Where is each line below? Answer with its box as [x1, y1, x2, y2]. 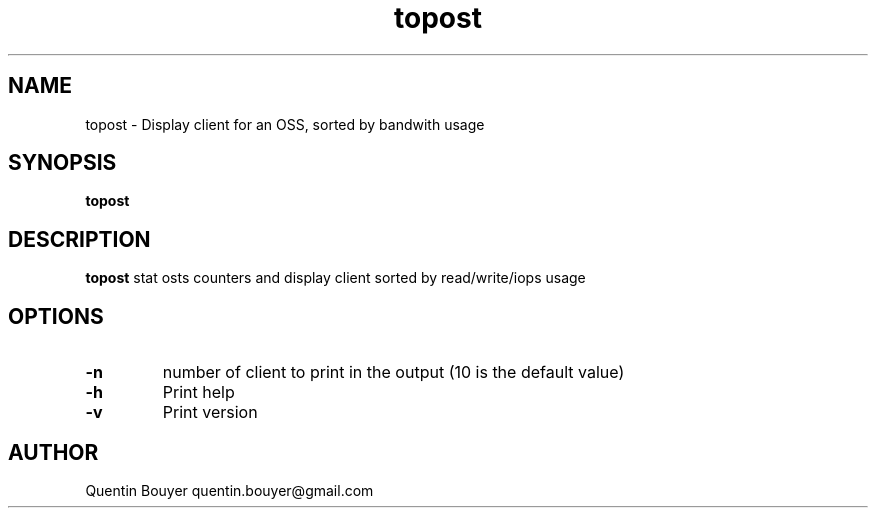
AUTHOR [8, 439, 99, 465]
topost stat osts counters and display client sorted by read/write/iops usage [85, 269, 586, 287]
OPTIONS [8, 303, 104, 329]
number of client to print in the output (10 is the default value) [162, 362, 625, 383]
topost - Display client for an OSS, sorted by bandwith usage [85, 115, 485, 133]
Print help [162, 382, 235, 403]
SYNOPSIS [8, 150, 117, 176]
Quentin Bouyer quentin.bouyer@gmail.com [85, 481, 374, 499]
